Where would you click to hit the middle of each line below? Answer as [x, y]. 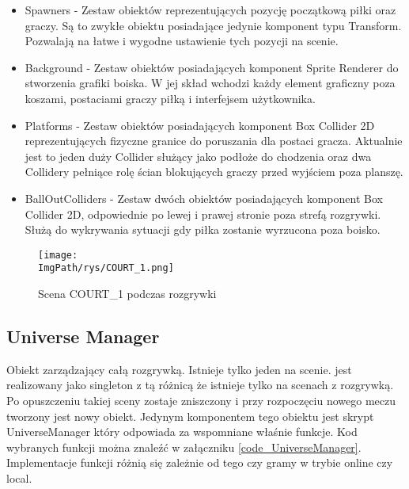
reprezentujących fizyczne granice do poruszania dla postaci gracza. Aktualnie [214, 141]
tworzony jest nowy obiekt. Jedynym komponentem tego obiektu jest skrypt [190, 416]
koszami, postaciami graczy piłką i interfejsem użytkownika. [170, 98]
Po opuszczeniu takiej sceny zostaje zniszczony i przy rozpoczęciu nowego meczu [201, 401]
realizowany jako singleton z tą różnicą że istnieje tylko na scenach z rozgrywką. [200, 385]
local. [19, 478]
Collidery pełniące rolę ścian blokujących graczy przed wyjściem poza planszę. [214, 172]
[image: [58, 255]
